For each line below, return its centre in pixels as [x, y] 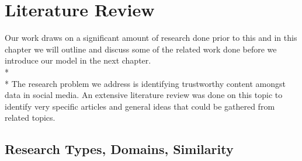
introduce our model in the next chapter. [78, 60]
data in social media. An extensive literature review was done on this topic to [144, 95]
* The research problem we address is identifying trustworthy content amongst [145, 83]
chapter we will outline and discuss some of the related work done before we [141, 49]
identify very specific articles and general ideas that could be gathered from [140, 106]
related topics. [30, 118]
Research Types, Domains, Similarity [119, 149]
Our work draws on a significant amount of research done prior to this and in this [151, 38]
